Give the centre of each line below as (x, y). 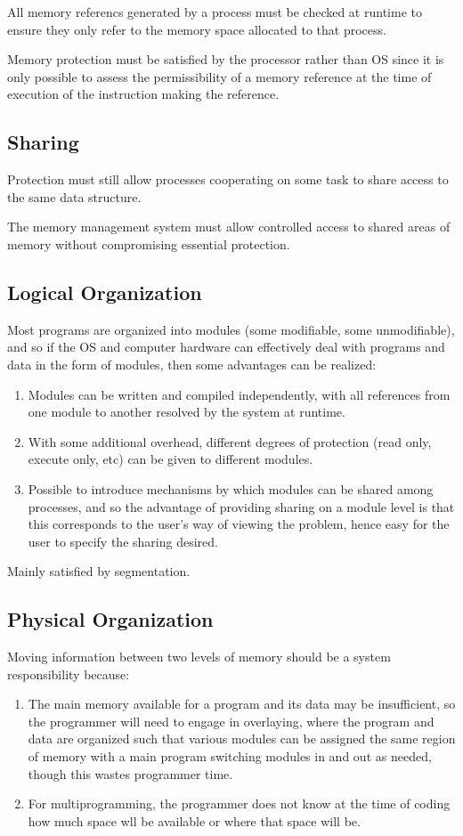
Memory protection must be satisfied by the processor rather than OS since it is (226, 59)
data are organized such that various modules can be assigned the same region (242, 739)
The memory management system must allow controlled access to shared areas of (229, 227)
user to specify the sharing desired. (123, 541)
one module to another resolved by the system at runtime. (187, 412)
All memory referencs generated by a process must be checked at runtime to (215, 12)
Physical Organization (110, 619)
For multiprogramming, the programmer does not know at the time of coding (239, 804)
